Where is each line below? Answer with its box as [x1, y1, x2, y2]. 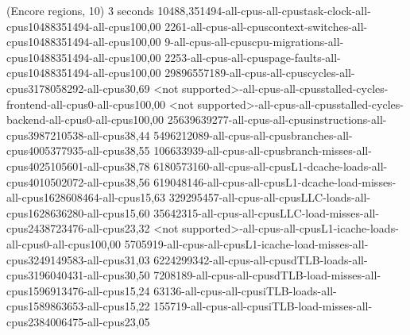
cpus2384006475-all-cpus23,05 [6, 313, 150, 329]
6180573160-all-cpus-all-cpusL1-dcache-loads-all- [153, 157, 388, 174]
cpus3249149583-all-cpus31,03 [6, 251, 150, 268]
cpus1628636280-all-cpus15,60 [6, 204, 150, 221]
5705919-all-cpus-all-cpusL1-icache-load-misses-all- [124, 235, 369, 252]
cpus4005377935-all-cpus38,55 [6, 142, 150, 159]
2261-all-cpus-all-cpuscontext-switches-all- [164, 17, 368, 34]
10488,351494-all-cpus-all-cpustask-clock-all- [157, 2, 371, 18]
